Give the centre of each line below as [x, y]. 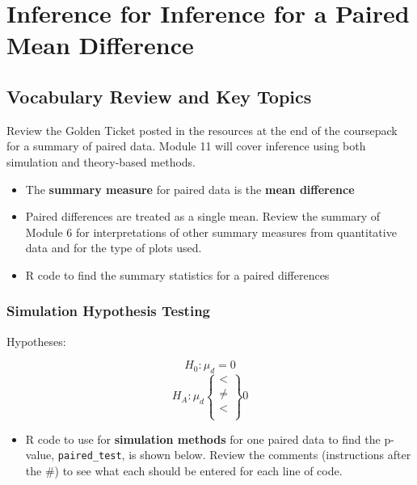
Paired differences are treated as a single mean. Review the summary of [203, 216]
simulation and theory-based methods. [101, 161]
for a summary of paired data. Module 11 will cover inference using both [186, 146]
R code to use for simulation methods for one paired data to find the [203, 439]
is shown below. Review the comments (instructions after [270, 455]
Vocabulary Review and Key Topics [159, 96]
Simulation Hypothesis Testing [109, 311]
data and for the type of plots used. [114, 248]
